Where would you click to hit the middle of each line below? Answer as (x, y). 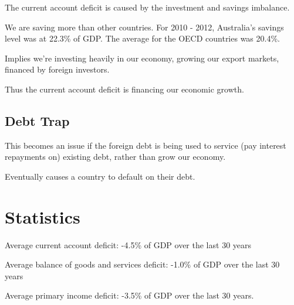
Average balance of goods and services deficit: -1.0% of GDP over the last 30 (142, 264)
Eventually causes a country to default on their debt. (100, 176)
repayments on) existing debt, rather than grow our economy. (115, 157)
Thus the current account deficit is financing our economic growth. (124, 89)
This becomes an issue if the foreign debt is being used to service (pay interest (146, 145)
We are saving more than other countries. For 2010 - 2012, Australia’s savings (144, 27)
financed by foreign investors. (57, 69)
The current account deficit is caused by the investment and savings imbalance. (147, 7)
